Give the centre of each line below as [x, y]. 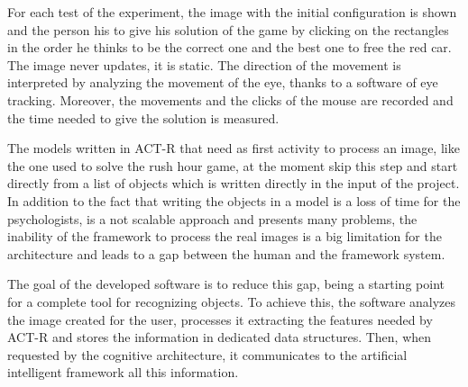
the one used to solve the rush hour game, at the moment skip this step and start [233, 165]
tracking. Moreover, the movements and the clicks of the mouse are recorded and [230, 99]
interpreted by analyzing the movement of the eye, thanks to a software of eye [223, 82]
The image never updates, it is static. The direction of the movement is [204, 64]
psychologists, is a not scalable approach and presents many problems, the [212, 218]
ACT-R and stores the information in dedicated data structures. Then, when [220, 337]
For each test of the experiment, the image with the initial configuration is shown [232, 12]
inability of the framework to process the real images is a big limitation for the [225, 236]
